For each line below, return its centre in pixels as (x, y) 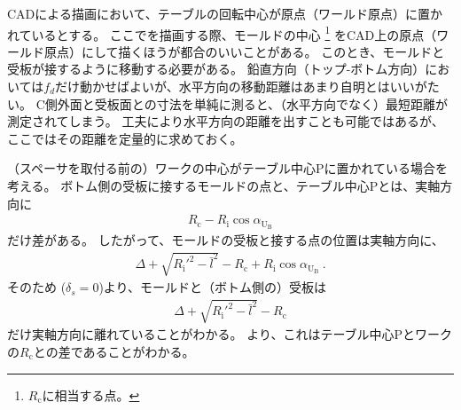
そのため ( (37, 287)
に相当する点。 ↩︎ (91, 394)
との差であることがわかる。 (114, 352)
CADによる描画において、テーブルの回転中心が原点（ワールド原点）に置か (225, 13)
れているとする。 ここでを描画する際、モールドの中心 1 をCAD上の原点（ (222, 33)
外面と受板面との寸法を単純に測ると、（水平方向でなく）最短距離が (253, 103)
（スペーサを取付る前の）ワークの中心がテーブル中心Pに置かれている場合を (228, 168)
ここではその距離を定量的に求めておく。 (125, 138)
